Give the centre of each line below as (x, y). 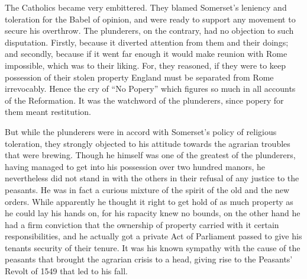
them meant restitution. (48, 112)
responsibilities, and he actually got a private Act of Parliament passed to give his (153, 236)
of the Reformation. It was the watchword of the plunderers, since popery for (144, 100)
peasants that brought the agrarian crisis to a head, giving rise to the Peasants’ (149, 259)
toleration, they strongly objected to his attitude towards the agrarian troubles (148, 143)
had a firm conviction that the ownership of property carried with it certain (142, 224)
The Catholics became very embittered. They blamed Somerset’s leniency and (146, 7)
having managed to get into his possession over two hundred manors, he (135, 166)
